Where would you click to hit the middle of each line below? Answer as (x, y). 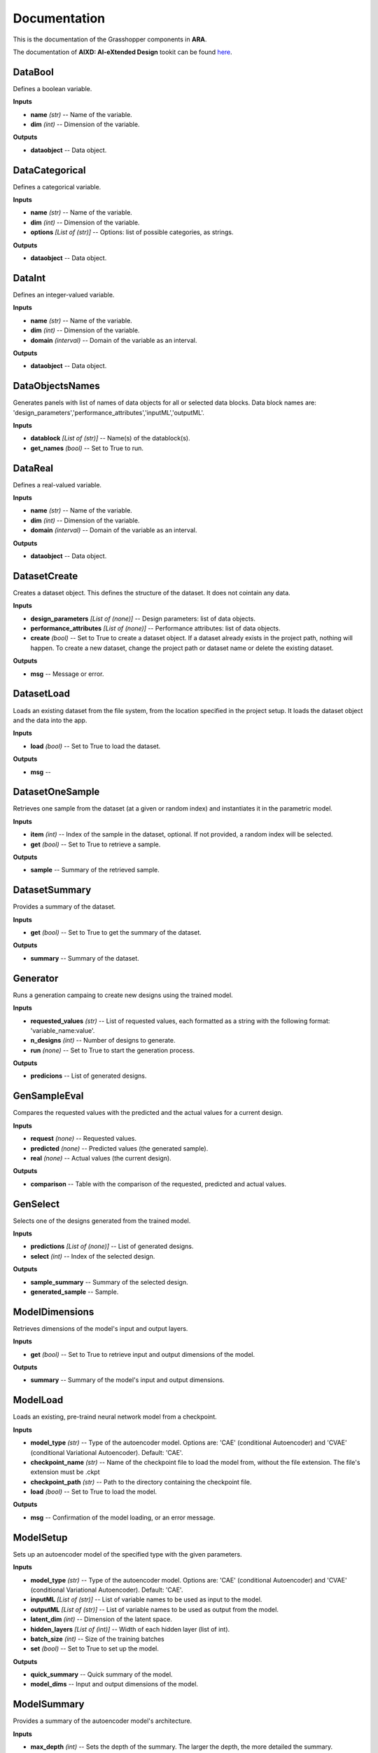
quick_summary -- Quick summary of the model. (101, 1674)
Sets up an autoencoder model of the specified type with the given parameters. (127, 1554)
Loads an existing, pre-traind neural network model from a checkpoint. (115, 1417)
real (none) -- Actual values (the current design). (101, 1158)
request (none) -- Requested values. (83, 1139)
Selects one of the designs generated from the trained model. (102, 1221)
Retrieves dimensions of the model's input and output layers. (100, 1328)
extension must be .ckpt (65, 1472)
